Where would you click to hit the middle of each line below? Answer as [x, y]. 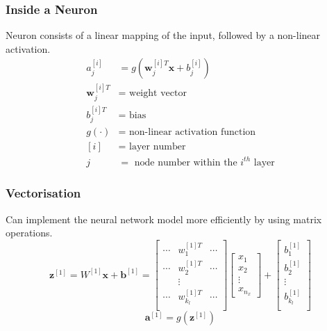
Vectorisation [43, 193]
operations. [29, 233]
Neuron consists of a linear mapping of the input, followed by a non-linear [163, 35]
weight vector [158, 94]
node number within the [186, 162]
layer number [158, 147]
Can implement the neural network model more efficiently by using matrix [164, 219]
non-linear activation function [193, 132]
